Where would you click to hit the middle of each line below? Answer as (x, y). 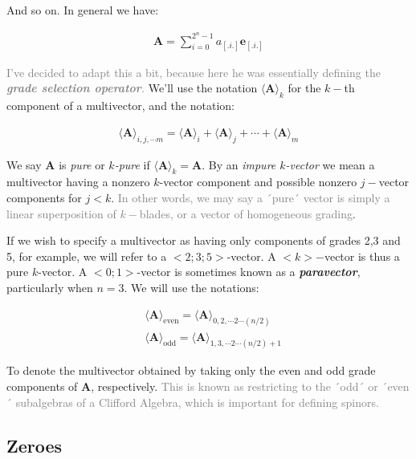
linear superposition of (61, 213)
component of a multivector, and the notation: (120, 106)
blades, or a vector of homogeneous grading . (247, 213)
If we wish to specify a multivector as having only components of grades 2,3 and (204, 240)
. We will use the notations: (192, 288)
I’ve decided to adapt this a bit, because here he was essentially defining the (194, 72)
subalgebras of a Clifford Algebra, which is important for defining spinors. (197, 402)
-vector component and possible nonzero (258, 182)
